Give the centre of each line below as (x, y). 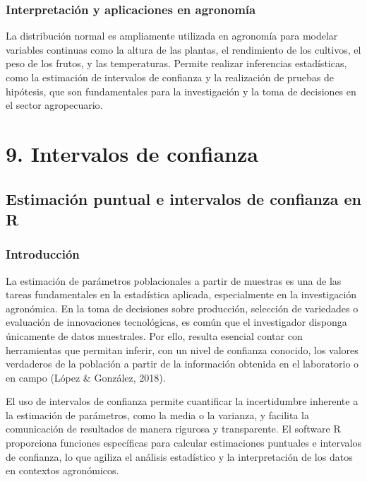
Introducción (43, 254)
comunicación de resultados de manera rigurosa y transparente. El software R (173, 429)
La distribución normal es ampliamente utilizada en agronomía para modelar (172, 36)
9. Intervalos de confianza (132, 153)
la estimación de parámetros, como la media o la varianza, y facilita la (157, 415)
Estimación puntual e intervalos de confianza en (183, 198)
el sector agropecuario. (54, 105)
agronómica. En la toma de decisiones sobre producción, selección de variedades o (182, 308)
